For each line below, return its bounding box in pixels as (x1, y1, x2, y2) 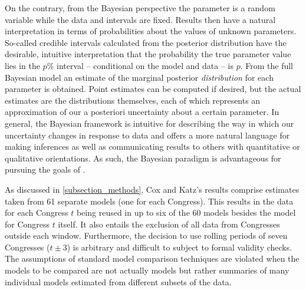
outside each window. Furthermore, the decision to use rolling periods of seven (5, 229, 288, 242)
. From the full (240, 59, 293, 71)
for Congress (5, 218, 50, 230)
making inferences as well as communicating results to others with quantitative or (5, 140, 300, 153)
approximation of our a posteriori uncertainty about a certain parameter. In (5, 106, 279, 118)
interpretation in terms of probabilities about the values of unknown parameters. (5, 25, 297, 37)
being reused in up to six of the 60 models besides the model (76, 206, 296, 219)
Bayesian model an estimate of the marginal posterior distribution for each (5, 71, 274, 83)
